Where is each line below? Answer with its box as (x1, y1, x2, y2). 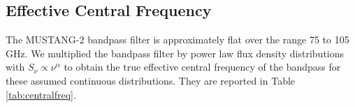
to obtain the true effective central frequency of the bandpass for (64, 59, 341, 74)
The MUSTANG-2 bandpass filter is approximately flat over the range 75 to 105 (6, 32, 349, 47)
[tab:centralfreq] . (6, 87, 76, 101)
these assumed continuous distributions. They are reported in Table (6, 73, 296, 87)
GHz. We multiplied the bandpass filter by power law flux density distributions (6, 45, 345, 60)
